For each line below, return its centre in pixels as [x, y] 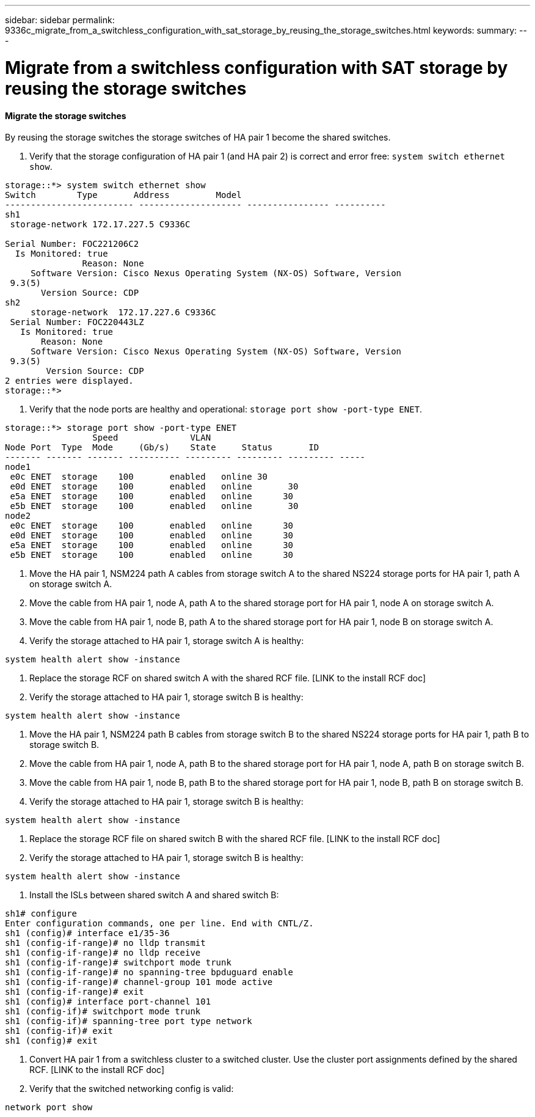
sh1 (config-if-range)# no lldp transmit [105, 943]
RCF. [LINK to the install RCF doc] [97, 1070]
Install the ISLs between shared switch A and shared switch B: [154, 895]
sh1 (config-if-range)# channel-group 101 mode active [139, 982]
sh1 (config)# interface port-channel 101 [108, 1002]
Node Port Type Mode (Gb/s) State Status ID [162, 448]
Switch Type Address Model [123, 195]
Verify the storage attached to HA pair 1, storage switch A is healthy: [167, 641]
